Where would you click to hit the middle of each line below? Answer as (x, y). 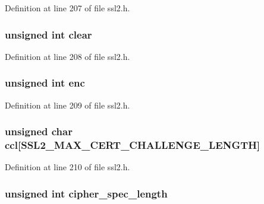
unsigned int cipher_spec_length (86, 193)
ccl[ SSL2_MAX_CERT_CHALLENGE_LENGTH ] (133, 145)
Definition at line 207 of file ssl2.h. (67, 8)
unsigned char (39, 131)
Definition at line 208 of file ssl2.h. (67, 56)
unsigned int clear (48, 34)
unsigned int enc (45, 83)
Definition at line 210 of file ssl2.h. (67, 167)
